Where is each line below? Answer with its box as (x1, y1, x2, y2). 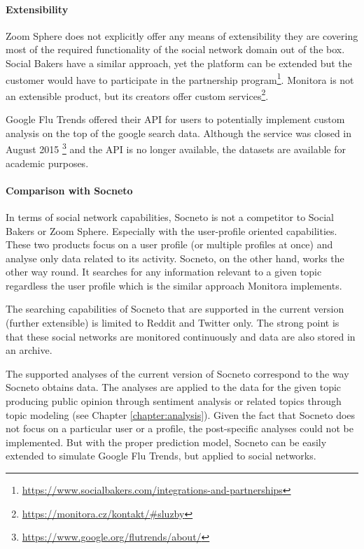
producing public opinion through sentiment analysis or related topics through (6, 394, 342, 408)
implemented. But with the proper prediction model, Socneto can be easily (6, 434, 327, 449)
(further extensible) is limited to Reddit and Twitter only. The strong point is (6, 315, 339, 330)
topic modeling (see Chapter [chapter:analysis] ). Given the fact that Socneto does (6, 407, 356, 422)
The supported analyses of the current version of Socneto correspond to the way (6, 366, 349, 380)
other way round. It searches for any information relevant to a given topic (6, 264, 322, 279)
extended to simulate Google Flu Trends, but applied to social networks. (6, 448, 316, 463)
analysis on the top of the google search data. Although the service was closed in (6, 125, 352, 140)
